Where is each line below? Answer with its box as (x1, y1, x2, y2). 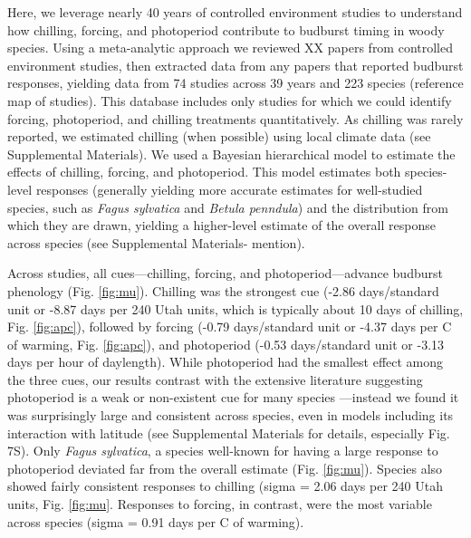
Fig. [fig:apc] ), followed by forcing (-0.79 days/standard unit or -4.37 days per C (7, 317, 452, 336)
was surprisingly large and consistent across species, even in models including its (7, 406, 454, 425)
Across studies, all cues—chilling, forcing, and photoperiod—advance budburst (7, 264, 443, 283)
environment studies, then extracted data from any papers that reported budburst (7, 55, 464, 74)
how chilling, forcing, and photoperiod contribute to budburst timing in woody (7, 20, 445, 39)
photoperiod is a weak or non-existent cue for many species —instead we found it (7, 388, 459, 407)
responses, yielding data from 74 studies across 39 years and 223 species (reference (7, 73, 464, 92)
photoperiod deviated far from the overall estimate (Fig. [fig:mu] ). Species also (7, 458, 443, 477)
